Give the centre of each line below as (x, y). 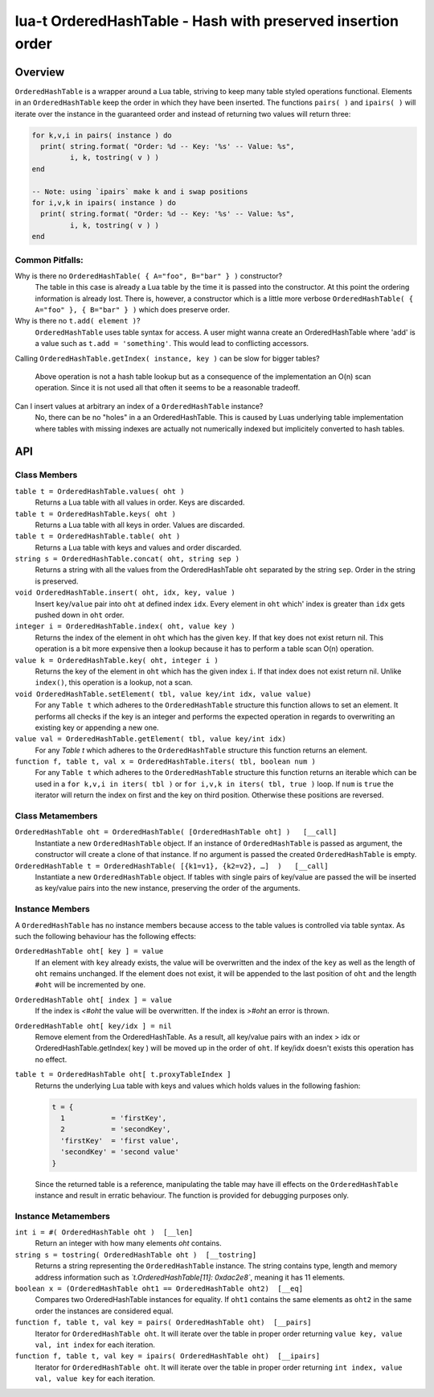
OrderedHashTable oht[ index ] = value (93, 999)
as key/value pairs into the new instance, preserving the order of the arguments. (168, 888)
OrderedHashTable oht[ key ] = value (89, 951)
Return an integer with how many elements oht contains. (128, 1243)
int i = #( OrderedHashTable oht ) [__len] (104, 1232)
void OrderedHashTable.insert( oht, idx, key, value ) (125, 593)
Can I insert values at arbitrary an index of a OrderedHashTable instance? (139, 406)
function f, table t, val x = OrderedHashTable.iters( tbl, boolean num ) (166, 762)
